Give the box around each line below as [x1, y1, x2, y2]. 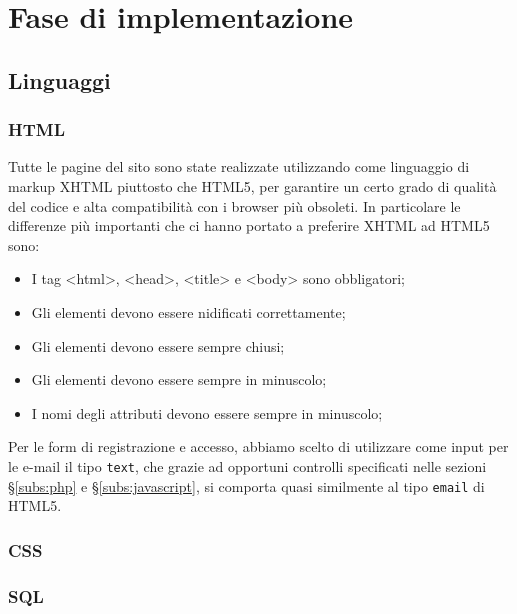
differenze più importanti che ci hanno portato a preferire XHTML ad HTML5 [8, 215, 490, 236]
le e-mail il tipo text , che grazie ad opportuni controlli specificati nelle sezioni [8, 455, 487, 476]
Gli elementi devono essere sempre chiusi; [31, 335, 285, 356]
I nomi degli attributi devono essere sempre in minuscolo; [31, 402, 383, 423]
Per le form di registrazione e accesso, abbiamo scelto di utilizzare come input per [8, 436, 509, 457]
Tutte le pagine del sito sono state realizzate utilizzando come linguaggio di [8, 156, 470, 177]
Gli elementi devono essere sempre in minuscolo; [31, 369, 327, 390]
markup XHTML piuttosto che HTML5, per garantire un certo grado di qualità [8, 175, 497, 196]
